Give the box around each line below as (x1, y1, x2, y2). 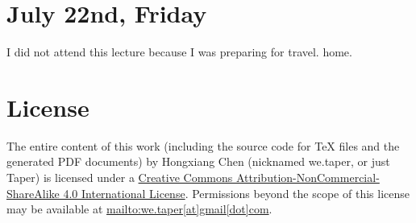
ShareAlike (6, 184, 60, 201)
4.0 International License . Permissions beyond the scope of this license (63, 184, 410, 201)
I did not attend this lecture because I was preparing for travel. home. (6, 43, 352, 60)
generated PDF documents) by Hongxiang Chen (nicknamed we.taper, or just (6, 153, 390, 170)
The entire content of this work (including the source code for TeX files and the (6, 137, 400, 154)
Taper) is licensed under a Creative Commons (6, 169, 233, 186)
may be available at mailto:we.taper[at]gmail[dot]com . (6, 200, 272, 217)
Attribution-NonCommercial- (235, 169, 380, 186)
